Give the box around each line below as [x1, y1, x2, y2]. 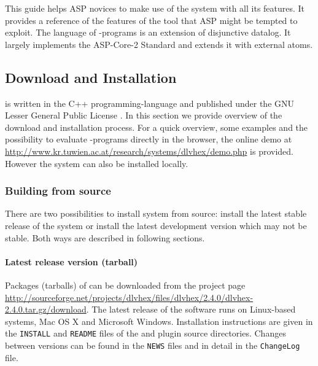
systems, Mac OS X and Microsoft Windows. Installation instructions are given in [5, 314, 313, 327]
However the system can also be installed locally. [5, 157, 188, 169]
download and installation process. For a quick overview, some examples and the [5, 120, 308, 133]
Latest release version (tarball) [5, 255, 138, 268]
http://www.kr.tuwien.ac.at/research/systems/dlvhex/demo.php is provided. [5, 144, 293, 157]
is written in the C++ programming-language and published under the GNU [5, 96, 295, 109]
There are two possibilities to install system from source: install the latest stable [5, 207, 307, 220]
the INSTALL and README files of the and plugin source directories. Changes [5, 327, 286, 340]
